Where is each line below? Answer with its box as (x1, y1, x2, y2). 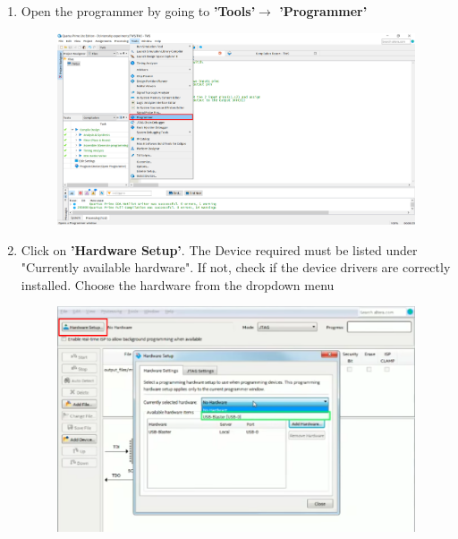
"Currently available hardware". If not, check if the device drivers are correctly (21, 258, 451, 277)
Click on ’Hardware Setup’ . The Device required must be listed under (21, 240, 418, 259)
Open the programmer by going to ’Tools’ (21, 2, 256, 20)
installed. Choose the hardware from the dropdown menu (21, 275, 335, 294)
